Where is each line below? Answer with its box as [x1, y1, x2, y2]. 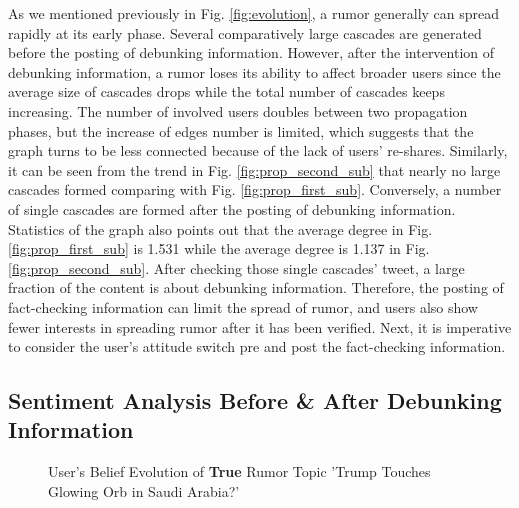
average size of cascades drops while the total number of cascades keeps [8, 81, 445, 102]
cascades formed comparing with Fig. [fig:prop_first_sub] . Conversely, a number [8, 179, 502, 200]
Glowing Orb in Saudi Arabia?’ [48, 480, 240, 501]
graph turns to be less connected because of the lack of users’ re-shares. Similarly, [8, 140, 508, 161]
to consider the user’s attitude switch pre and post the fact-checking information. [8, 336, 506, 357]
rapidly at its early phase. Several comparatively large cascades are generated [8, 22, 482, 43]
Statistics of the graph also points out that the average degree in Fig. [8, 218, 433, 239]
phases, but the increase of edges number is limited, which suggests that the [8, 120, 474, 141]
